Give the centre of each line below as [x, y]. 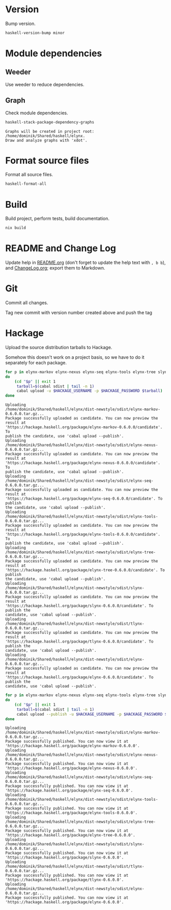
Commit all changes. [27, 303]
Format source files [47, 161]
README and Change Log [61, 248]
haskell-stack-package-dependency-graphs [50, 122]
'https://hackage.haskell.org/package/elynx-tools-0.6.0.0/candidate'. [83, 534]
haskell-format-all [26, 184]
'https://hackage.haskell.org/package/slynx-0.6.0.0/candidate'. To [79, 606]
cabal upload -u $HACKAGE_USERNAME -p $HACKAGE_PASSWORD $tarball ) [90, 391]
